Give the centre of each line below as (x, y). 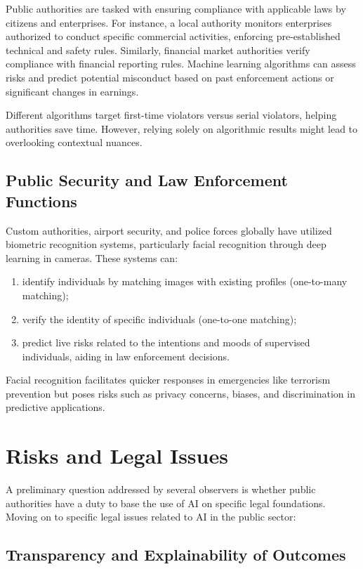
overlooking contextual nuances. (74, 142)
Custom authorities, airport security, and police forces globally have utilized (169, 230)
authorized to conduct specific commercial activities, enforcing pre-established (173, 36)
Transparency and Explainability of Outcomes (176, 555)
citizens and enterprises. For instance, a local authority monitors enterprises (169, 22)
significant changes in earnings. (72, 91)
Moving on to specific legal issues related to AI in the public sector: (151, 517)
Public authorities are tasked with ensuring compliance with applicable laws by (176, 8)
